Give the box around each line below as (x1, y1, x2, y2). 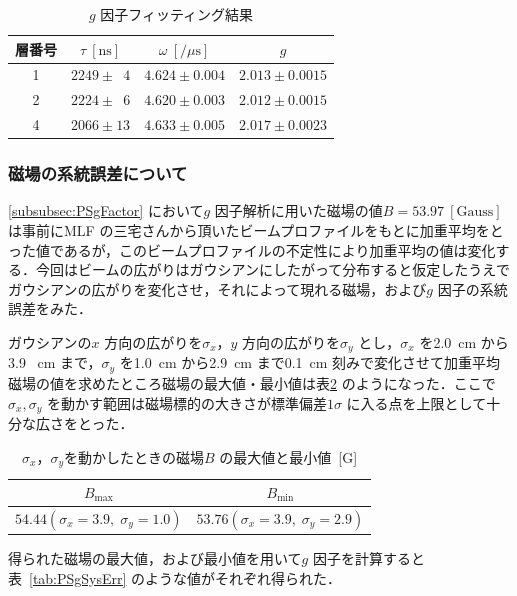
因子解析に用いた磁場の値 (214, 200, 383, 221)
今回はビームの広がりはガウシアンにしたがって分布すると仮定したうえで (35, 259, 510, 280)
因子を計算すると (312, 548, 425, 569)
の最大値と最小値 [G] (219, 446, 358, 467)
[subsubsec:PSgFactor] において (8, 200, 204, 221)
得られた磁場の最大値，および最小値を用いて (8, 548, 302, 569)
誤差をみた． (8, 298, 92, 319)
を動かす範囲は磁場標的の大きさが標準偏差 (46, 392, 327, 413)
